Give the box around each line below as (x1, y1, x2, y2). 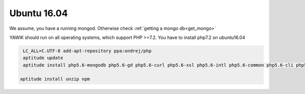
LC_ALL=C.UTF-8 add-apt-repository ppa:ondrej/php (23, 48, 152, 54)
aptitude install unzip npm (20, 76, 90, 82)
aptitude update (23, 55, 64, 61)
